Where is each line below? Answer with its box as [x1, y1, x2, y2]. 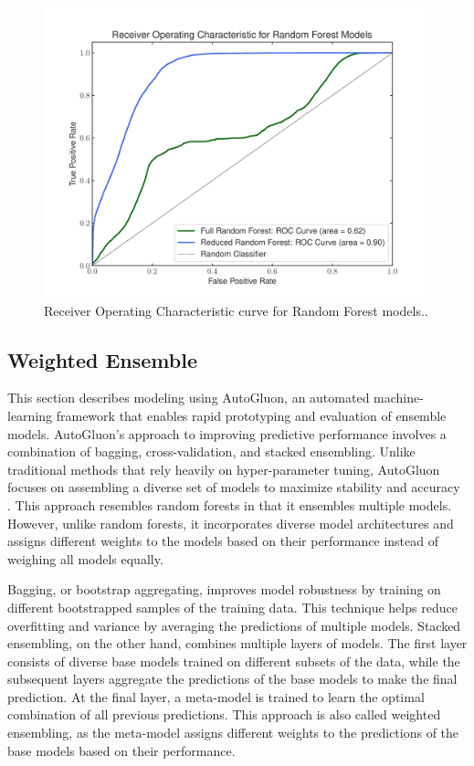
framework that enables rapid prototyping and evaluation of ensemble [56, 405, 447, 425]
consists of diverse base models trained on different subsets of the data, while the [7, 651, 460, 670]
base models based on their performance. [7, 740, 236, 760]
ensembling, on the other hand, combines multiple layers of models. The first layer [7, 634, 468, 653]
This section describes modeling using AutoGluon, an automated [7, 388, 370, 407]
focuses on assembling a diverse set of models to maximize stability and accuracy [7, 477, 460, 497]
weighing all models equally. [7, 549, 163, 568]
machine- [374, 388, 424, 407]
